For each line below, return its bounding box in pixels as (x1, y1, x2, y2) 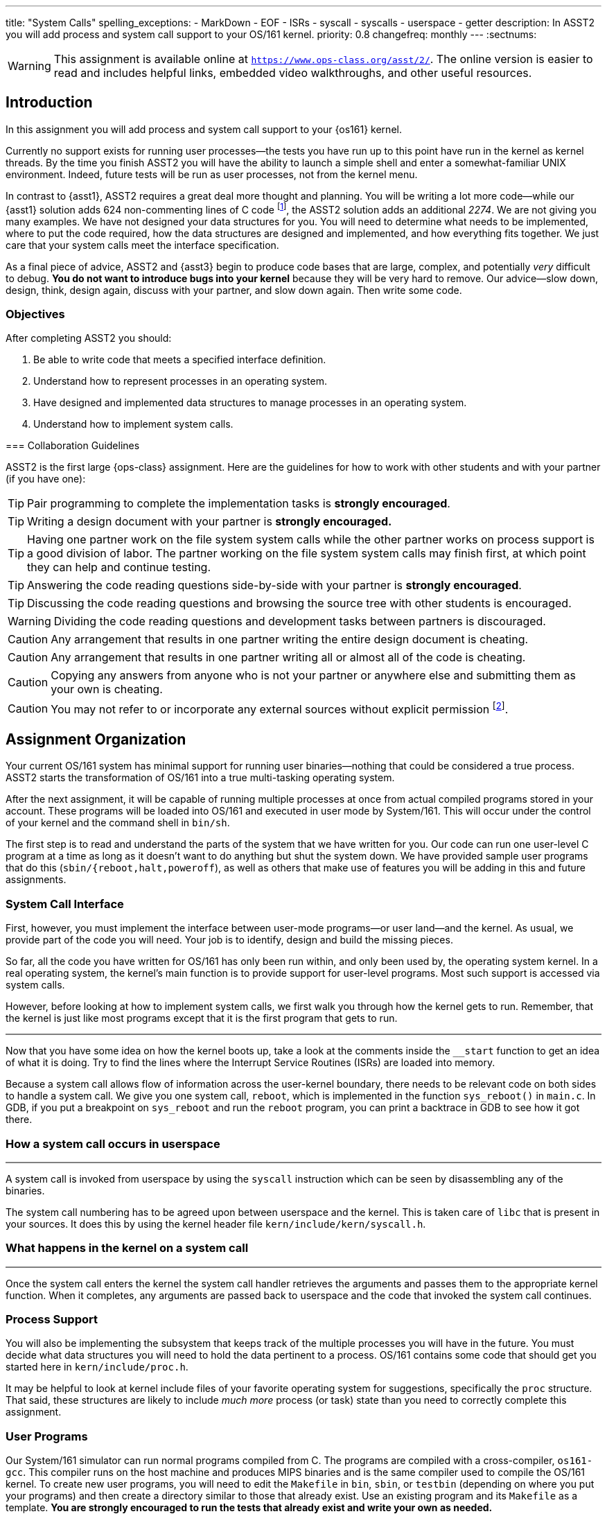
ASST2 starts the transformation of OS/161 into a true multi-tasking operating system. (6, 772, 395, 784)
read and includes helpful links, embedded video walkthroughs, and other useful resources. (53, 66, 532, 80)
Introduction (6, 94, 93, 112)
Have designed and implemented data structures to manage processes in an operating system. (33, 397, 467, 409)
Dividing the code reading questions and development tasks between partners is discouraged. (53, 614, 546, 629)
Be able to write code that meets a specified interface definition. (33, 354, 326, 366)
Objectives (6, 306, 65, 321)
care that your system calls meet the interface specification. (6, 238, 279, 251)
